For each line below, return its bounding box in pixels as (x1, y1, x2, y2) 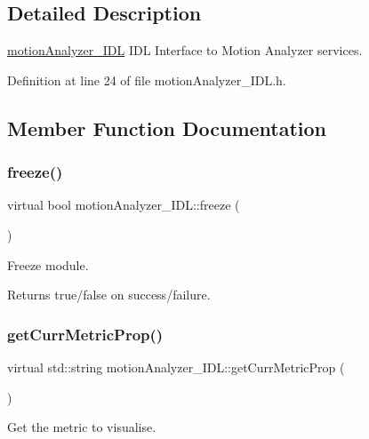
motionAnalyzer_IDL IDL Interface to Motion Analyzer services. (7, 41, 363, 60)
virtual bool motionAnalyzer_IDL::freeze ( (7, 196, 240, 214)
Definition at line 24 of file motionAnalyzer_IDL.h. (7, 70, 286, 89)
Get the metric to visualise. (7, 418, 156, 436)
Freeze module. (7, 255, 89, 274)
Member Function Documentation (7, 114, 327, 141)
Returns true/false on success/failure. (7, 285, 211, 304)
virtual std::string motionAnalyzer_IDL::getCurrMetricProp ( (7, 357, 345, 376)
